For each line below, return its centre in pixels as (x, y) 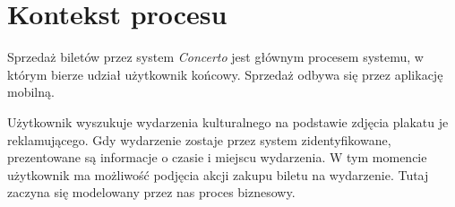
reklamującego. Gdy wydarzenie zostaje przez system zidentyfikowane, (199, 139)
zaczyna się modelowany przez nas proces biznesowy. (151, 192)
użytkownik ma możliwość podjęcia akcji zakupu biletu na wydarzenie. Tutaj (218, 174)
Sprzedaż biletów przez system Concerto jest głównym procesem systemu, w (215, 57)
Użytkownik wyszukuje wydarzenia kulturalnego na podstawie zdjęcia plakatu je (228, 121)
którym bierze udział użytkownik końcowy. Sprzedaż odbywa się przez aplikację (225, 74)
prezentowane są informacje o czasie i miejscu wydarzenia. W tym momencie (217, 157)
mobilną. (31, 92)
